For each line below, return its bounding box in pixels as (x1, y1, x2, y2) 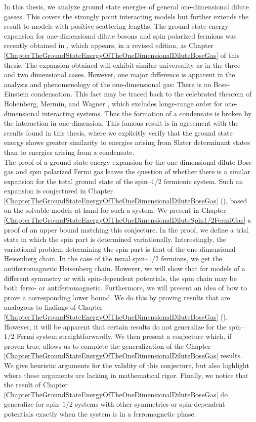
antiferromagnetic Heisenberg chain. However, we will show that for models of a (4, 263, 246, 274)
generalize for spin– (4, 399, 62, 409)
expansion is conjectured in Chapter (4, 186, 113, 196)
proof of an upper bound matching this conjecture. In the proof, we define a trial (4, 224, 249, 234)
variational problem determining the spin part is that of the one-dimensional (4, 243, 236, 254)
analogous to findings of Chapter (4, 302, 103, 312)
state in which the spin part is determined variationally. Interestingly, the (4, 234, 226, 244)
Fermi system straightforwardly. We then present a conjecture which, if (16, 331, 232, 341)
